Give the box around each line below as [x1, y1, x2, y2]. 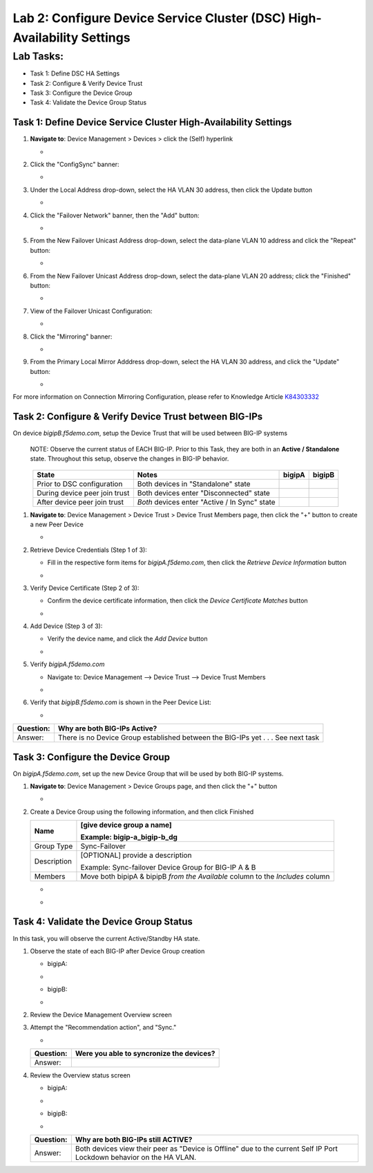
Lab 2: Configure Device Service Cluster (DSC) [12, 10, 286, 26]
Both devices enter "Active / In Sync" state [137, 497, 276, 507]
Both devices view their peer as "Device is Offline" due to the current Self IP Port [75, 1144, 338, 1154]
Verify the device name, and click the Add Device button [47, 634, 208, 643]
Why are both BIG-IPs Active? [57, 724, 157, 733]
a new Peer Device [30, 520, 84, 528]
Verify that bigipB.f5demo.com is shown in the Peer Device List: [30, 698, 212, 706]
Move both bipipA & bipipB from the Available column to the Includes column [80, 872, 330, 881]
